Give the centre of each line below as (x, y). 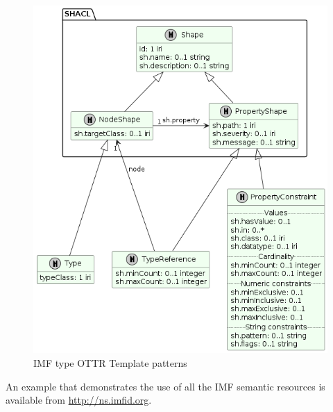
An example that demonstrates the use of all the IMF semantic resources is (165, 386)
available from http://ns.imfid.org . (79, 400)
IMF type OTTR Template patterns (110, 363)
